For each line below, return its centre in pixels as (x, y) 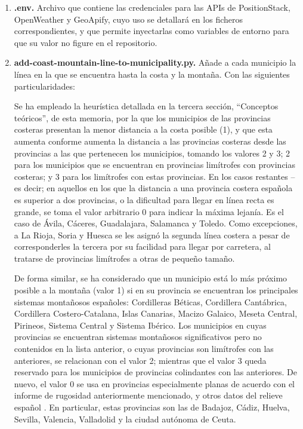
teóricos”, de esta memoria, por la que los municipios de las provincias (142, 117)
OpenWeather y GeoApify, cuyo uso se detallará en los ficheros (128, 19)
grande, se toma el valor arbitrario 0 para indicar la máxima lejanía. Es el (149, 211)
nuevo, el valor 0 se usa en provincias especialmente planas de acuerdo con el (154, 383)
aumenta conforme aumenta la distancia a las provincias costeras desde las (150, 141)
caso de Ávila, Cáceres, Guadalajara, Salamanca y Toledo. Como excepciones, (156, 223)
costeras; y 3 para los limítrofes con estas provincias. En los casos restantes (151, 176)
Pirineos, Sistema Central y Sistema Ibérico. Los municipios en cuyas (140, 325)
